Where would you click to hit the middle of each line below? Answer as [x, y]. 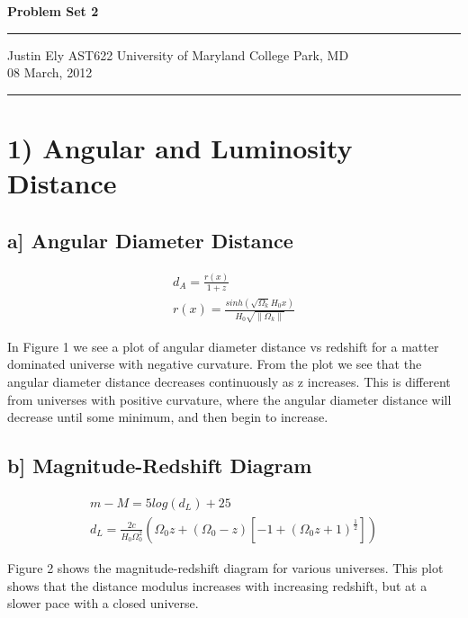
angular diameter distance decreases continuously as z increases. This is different [229, 381]
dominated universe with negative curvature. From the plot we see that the [215, 364]
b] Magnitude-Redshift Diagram [160, 466]
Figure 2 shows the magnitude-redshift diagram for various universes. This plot [225, 568]
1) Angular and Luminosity [180, 147]
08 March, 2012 [50, 72]
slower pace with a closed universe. [103, 603]
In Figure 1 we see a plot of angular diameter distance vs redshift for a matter [223, 346]
